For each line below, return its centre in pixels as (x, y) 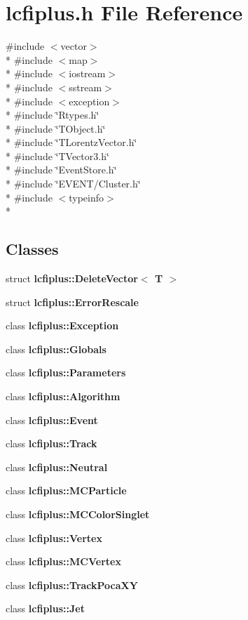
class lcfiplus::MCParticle (66, 490)
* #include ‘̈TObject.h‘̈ (56, 128)
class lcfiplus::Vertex (54, 537)
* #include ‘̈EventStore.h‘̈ (61, 170)
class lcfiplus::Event (52, 420)
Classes (32, 249)
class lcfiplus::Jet (45, 608)
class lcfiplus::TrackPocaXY (72, 585)
